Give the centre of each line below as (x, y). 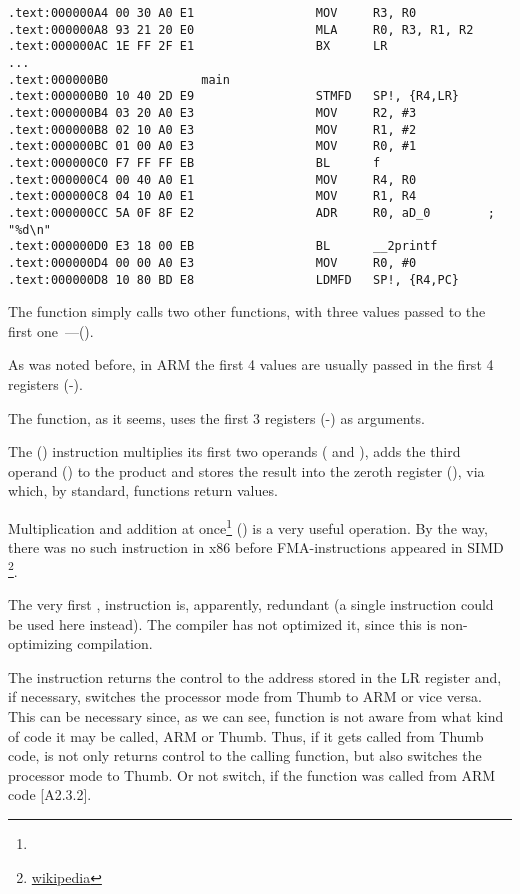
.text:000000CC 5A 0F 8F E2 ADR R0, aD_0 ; (251, 212)
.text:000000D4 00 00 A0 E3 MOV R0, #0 (212, 262)
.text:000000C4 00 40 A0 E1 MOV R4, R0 (212, 179)
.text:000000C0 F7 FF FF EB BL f (194, 162)
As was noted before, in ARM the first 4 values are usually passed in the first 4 (251, 364)
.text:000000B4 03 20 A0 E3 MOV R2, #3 (212, 112)
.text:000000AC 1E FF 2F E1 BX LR (198, 46)
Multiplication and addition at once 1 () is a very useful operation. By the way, (248, 526)
